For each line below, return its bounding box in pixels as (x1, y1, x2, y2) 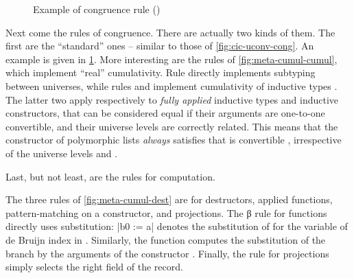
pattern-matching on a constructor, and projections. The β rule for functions (5, 205, 327, 220)
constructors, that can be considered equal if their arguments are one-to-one (5, 106, 325, 120)
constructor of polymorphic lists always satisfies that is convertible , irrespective (5, 132, 342, 147)
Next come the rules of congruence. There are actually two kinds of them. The (5, 25, 335, 39)
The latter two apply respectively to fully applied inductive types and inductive (5, 92, 339, 106)
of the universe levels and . (5, 146, 118, 160)
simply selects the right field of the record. (5, 259, 183, 274)
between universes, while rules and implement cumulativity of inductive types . (5, 78, 338, 93)
